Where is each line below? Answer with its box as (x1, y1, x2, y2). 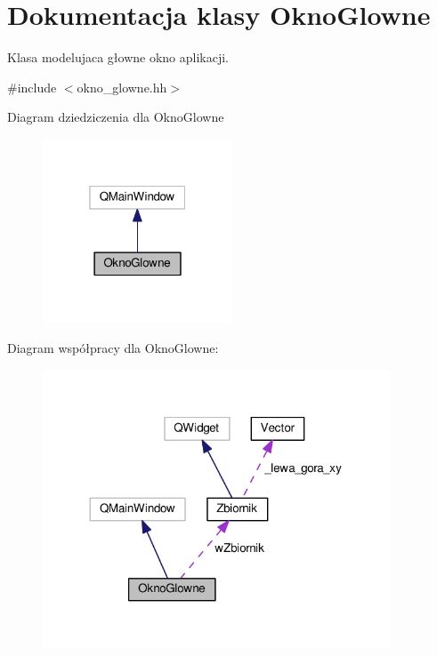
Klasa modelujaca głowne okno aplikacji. (7, 48, 230, 67)
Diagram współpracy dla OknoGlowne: (7, 339, 219, 357)
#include (7, 77, 57, 96)
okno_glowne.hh (77, 77, 167, 96)
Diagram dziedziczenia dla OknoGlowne (7, 108, 224, 126)
